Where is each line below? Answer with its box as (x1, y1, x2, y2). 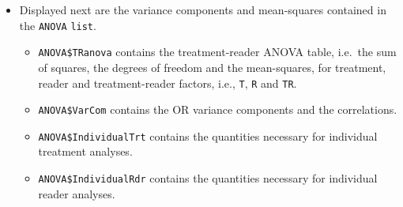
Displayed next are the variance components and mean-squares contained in (19, 2, 386, 17)
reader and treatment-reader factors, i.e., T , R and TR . (38, 74, 297, 91)
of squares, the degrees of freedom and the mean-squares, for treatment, (38, 58, 386, 75)
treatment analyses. (38, 143, 133, 160)
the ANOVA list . (19, 17, 96, 33)
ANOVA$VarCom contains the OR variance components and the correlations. (38, 101, 397, 118)
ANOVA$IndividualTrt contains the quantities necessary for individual (38, 127, 378, 144)
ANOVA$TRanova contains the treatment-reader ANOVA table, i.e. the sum (38, 43, 397, 60)
